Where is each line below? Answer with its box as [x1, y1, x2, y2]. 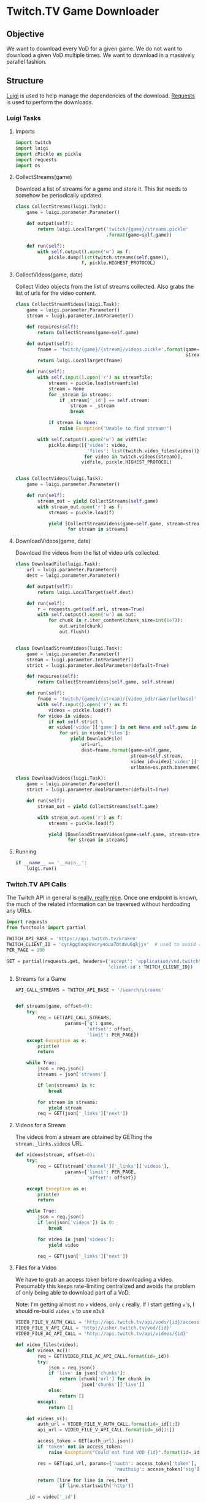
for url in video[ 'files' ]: [59, 730, 131, 736]
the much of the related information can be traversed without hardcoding [6, 900, 191, 908]
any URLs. [6, 907, 32, 915]
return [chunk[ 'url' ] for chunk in [59, 1376, 150, 1382]
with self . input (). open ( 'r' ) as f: [37, 701, 129, 707]
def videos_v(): [26, 1415, 68, 1421]
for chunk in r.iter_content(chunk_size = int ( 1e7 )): [48, 617, 183, 623]
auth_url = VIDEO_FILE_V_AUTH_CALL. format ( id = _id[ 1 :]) [37, 1421, 181, 1428]
